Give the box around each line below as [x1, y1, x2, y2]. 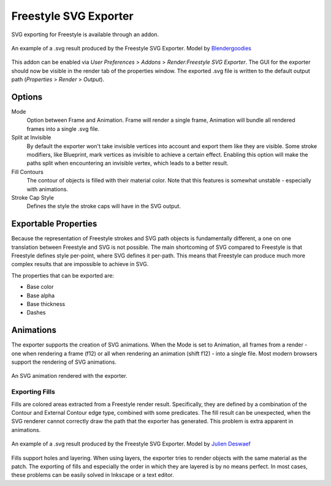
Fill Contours [11, 168, 44, 175]
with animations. [26, 185, 69, 193]
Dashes [26, 309, 46, 316]
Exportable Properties [11, 219, 97, 229]
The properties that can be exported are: [11, 272, 115, 279]
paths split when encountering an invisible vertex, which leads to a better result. [26, 160, 229, 167]
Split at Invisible [11, 134, 51, 141]
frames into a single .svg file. [26, 125, 100, 132]
